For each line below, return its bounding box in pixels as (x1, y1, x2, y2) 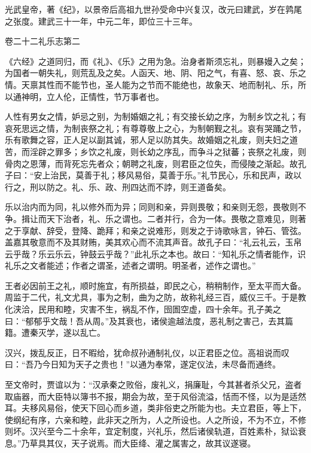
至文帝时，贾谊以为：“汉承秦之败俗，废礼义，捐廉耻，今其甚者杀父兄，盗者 (5, 378, 302, 391)
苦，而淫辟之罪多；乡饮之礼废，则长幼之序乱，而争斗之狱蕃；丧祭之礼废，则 (5, 145, 306, 157)
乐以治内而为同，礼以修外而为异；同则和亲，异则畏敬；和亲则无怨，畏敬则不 (5, 200, 306, 213)
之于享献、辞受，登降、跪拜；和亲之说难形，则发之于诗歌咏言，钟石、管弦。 (5, 224, 306, 236)
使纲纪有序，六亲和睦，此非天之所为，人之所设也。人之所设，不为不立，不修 (5, 413, 306, 425)
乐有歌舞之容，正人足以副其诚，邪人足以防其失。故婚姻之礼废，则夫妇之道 (5, 133, 298, 146)
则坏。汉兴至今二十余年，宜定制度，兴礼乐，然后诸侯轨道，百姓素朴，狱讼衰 (5, 425, 306, 437)
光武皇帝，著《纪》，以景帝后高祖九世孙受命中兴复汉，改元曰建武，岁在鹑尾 (5, 3, 302, 15)
